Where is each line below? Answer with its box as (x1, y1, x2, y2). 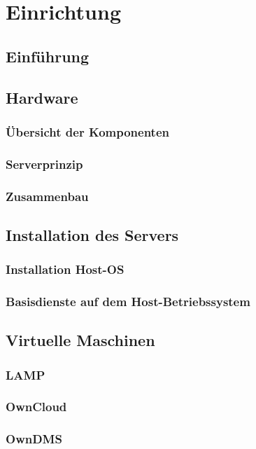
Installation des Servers (6, 223, 179, 245)
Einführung (6, 45, 90, 67)
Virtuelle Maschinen (6, 329, 155, 351)
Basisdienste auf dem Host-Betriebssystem (6, 293, 250, 310)
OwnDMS (6, 430, 62, 448)
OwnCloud (6, 398, 67, 415)
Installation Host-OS (6, 261, 125, 278)
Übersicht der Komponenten (6, 123, 169, 140)
